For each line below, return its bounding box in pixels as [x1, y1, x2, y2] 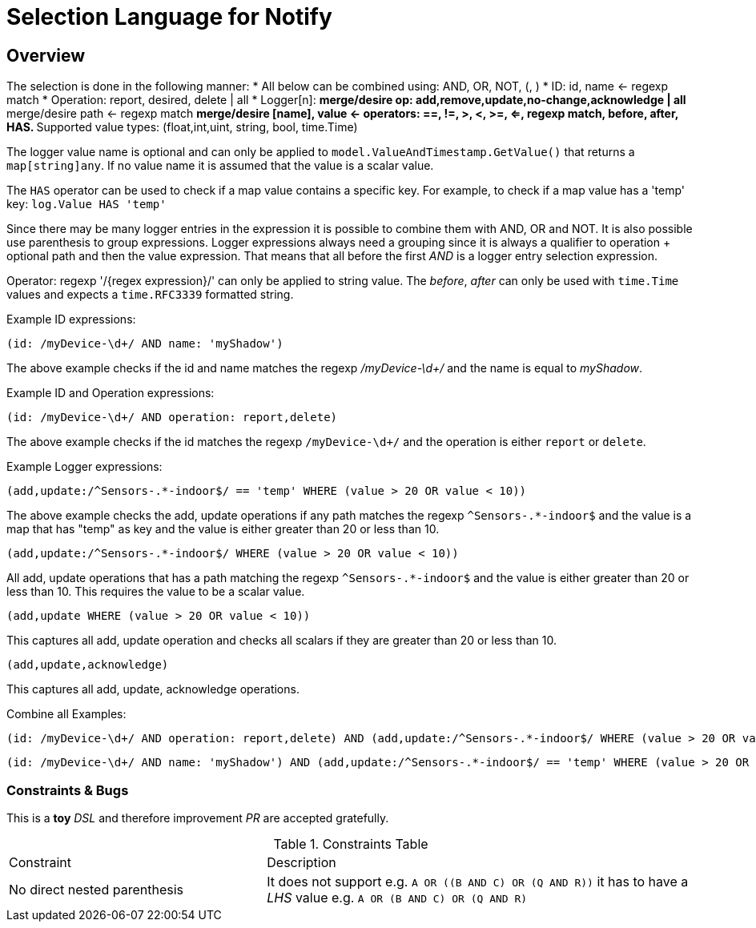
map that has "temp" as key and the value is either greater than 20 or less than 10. [6, 522, 440, 536]
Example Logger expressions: [6, 460, 163, 474]
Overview [6, 45, 86, 66]
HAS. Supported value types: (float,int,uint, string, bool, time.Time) [6, 120, 358, 135]
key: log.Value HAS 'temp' [6, 197, 167, 211]
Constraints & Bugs [6, 781, 129, 798]
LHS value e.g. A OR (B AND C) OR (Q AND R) [267, 889, 528, 906]
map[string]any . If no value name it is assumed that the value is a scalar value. [6, 159, 434, 173]
